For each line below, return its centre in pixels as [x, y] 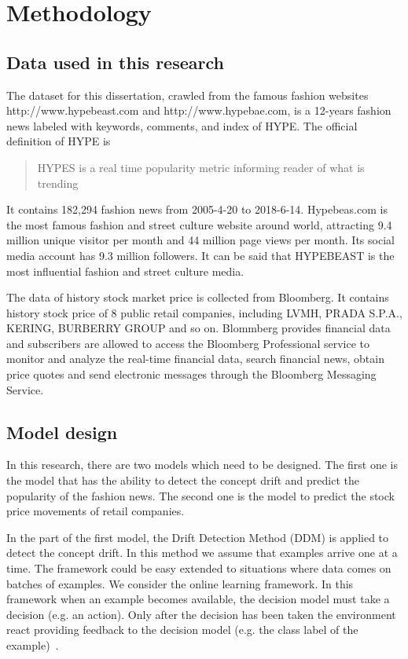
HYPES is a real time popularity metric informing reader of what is [201, 167]
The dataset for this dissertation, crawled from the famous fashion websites [187, 95]
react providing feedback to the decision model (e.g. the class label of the [182, 630]
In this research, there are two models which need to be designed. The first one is [202, 465]
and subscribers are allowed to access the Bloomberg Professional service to [188, 343]
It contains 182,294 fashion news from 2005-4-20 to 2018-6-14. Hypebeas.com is [197, 209]
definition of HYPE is [59, 141]
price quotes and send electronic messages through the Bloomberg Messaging [191, 374]
